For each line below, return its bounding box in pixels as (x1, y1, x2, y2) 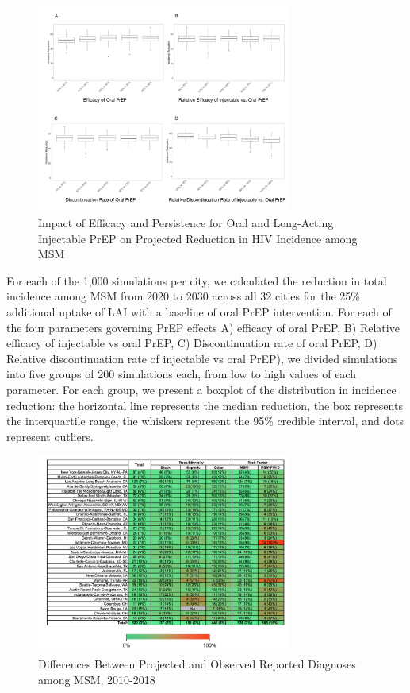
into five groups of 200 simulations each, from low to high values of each (6, 366, 356, 382)
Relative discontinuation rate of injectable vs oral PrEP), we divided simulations (6, 350, 398, 366)
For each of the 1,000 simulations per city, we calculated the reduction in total (6, 272, 387, 288)
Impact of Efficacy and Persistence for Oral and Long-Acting (38, 214, 334, 230)
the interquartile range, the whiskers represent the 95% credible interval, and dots (6, 412, 404, 429)
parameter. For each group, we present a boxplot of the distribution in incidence (6, 381, 397, 397)
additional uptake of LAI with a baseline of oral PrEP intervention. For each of (6, 303, 392, 319)
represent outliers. (6, 428, 94, 444)
